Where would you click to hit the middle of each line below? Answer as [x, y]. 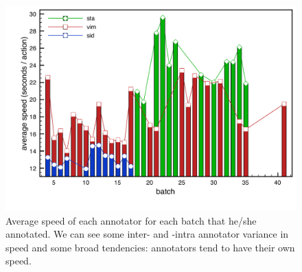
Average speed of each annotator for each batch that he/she [131, 220]
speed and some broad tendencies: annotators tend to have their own [150, 247]
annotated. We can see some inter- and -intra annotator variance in [147, 234]
